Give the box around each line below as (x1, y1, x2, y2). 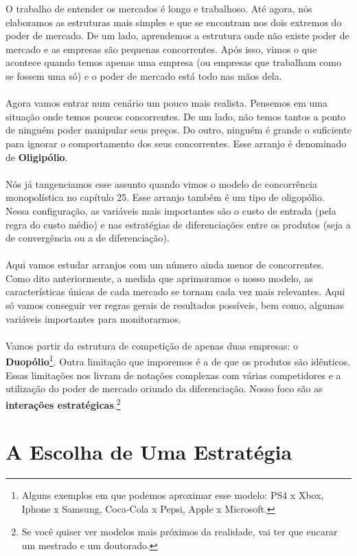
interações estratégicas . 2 (5, 395, 121, 411)
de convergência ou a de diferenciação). (5, 231, 170, 245)
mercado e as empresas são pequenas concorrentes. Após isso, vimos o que (5, 41, 317, 56)
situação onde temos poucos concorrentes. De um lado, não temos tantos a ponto (5, 109, 346, 123)
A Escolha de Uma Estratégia (5, 438, 292, 466)
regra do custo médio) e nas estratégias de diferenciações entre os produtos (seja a (5, 217, 351, 231)
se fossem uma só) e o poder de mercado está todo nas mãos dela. (5, 68, 282, 83)
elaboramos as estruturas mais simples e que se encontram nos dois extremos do (5, 14, 342, 29)
